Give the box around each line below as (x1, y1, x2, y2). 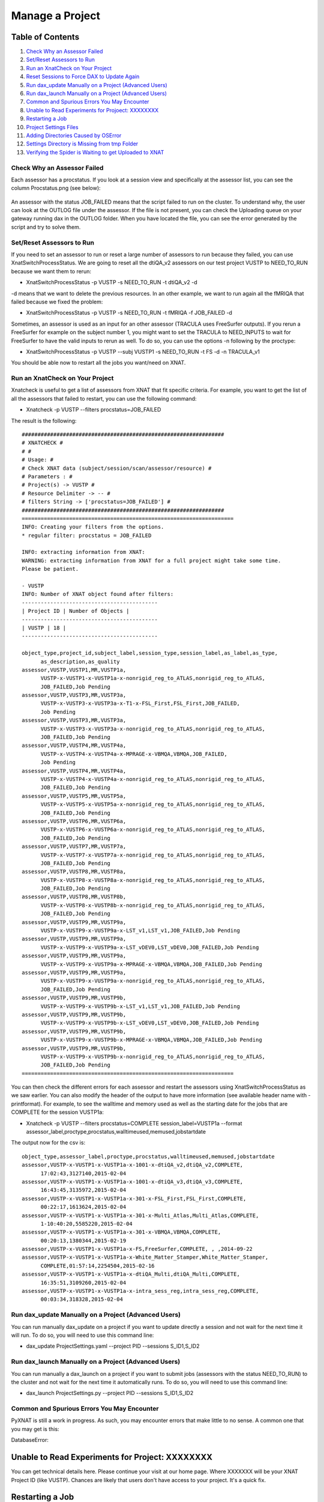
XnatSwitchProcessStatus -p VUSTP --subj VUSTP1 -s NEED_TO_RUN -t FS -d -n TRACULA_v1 (26, 348, 260, 355)
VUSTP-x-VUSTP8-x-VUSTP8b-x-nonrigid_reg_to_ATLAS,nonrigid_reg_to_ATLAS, (40, 902, 266, 908)
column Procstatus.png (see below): (11, 184, 101, 192)
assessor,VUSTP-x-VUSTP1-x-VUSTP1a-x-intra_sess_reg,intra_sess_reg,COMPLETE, (22, 1288, 259, 1295)
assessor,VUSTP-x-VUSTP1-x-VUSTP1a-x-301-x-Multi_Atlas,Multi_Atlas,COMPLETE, (22, 1212, 259, 1219)
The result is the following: (11, 417, 77, 424)
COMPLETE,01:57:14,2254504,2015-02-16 (40, 1262, 155, 1269)
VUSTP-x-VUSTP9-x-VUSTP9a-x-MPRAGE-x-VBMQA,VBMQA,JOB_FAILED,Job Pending (40, 961, 262, 967)
